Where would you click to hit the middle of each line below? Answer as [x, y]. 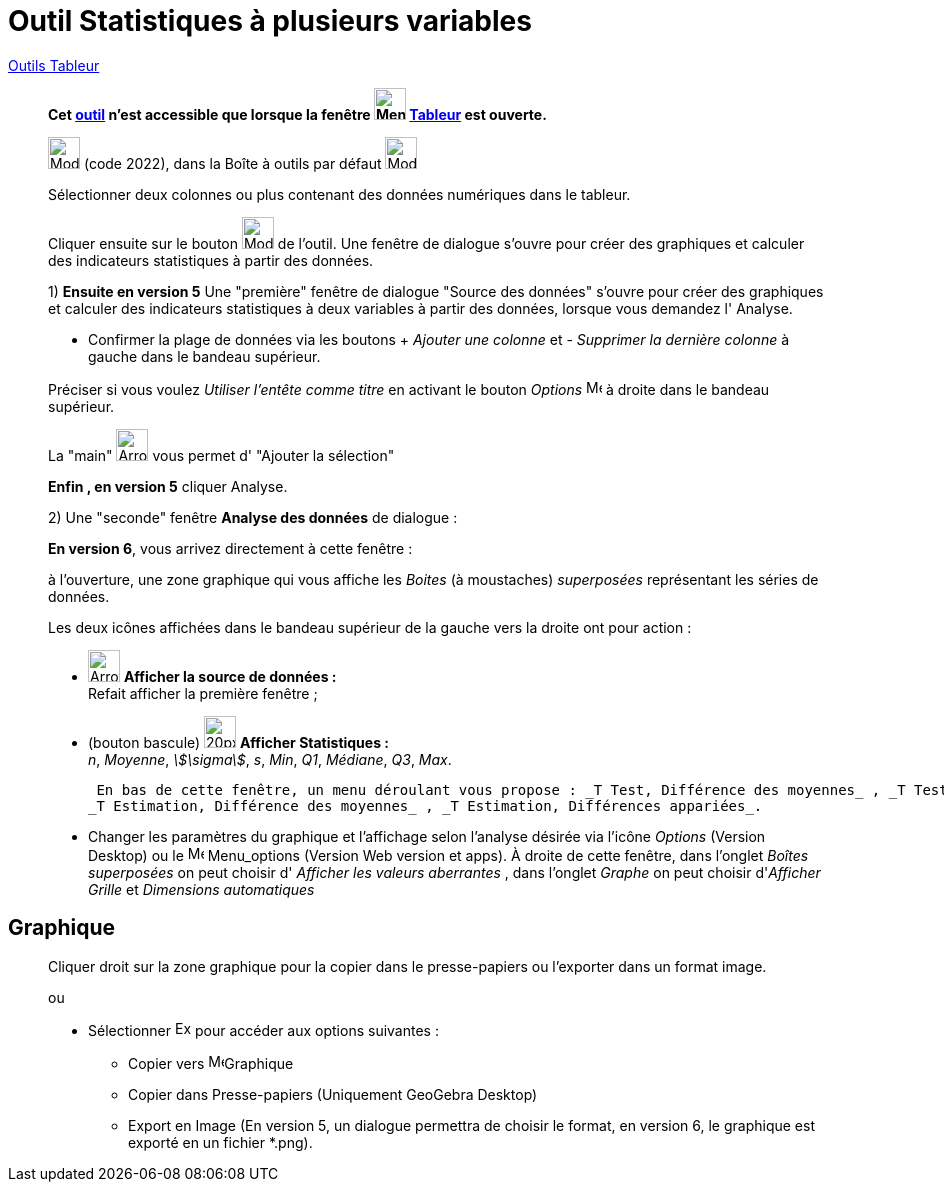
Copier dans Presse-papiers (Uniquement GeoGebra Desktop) [333, 1094]
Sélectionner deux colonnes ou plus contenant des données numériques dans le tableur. [339, 194]
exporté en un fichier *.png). [220, 1142]
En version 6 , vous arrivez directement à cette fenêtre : [230, 548]
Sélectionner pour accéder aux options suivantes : [263, 1030]
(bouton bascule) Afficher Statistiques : [239, 742]
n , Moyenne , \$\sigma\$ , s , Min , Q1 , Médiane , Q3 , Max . [270, 759]
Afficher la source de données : [230, 676]
